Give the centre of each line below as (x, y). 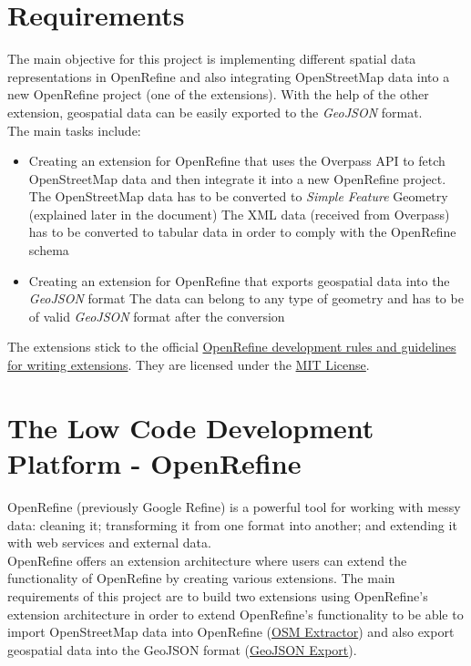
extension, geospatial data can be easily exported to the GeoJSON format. (215, 112)
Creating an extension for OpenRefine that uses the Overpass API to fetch (237, 161)
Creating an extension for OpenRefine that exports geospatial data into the (239, 280)
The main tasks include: (74, 130)
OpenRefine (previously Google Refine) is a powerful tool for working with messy (234, 506)
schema (49, 250)
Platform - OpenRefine (154, 463)
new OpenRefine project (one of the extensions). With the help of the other (218, 94)
